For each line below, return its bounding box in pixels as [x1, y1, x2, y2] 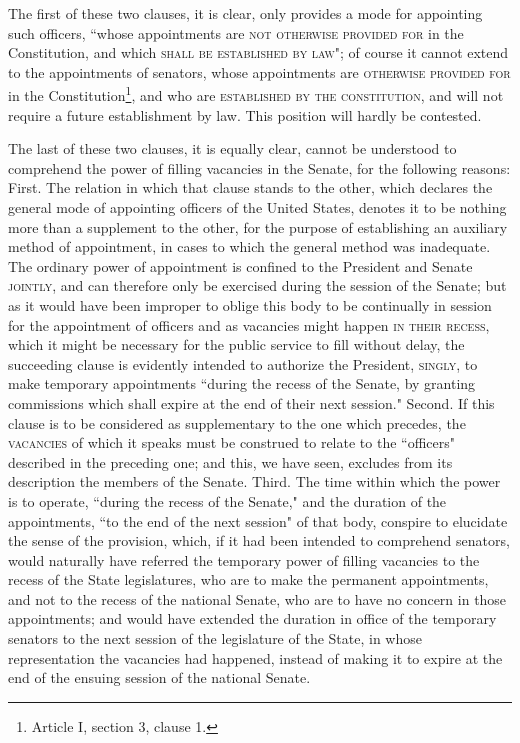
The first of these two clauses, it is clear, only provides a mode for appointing [8, 3, 483, 23]
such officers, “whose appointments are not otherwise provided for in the [8, 22, 464, 43]
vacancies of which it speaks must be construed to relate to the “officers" [8, 432, 455, 453]
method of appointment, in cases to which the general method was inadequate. [8, 236, 491, 257]
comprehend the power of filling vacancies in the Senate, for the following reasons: [8, 157, 511, 178]
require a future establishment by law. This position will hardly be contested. [8, 104, 482, 125]
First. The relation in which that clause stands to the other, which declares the [8, 177, 493, 198]
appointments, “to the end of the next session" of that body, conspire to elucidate [8, 510, 508, 531]
